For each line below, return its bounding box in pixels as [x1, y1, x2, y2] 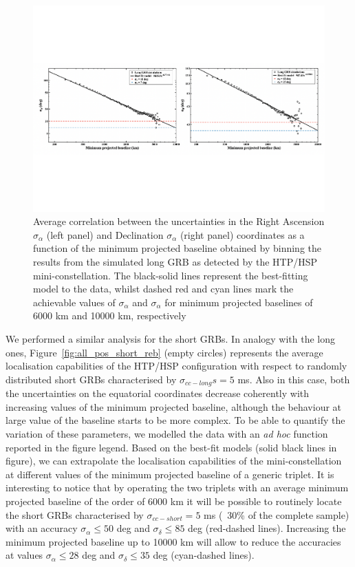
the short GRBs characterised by [6, 507, 144, 522]
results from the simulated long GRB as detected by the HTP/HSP [33, 255, 318, 269]
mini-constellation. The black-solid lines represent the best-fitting [33, 268, 308, 282]
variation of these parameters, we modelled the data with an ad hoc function [6, 427, 328, 441]
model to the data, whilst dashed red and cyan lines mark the [33, 281, 294, 296]
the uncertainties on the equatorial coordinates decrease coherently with [6, 386, 310, 400]
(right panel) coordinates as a [180, 227, 305, 242]
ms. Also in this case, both [237, 372, 350, 386]
